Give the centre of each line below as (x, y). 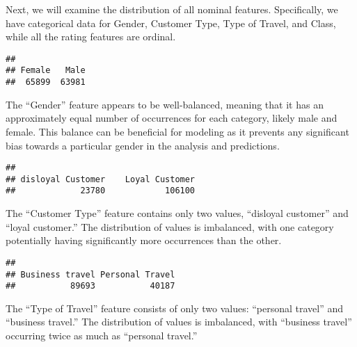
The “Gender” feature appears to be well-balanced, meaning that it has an (165, 104)
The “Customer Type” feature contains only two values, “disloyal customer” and (177, 213)
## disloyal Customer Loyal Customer (101, 179)
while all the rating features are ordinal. (91, 37)
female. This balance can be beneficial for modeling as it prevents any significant (177, 131)
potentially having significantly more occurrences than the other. (144, 240)
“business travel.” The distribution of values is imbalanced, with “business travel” (179, 322)
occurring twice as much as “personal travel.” (102, 336)
